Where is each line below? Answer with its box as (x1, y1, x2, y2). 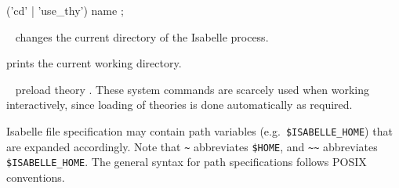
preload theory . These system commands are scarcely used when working (15, 81, 369, 97)
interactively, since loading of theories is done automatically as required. (6, 96, 353, 113)
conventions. (6, 168, 65, 185)
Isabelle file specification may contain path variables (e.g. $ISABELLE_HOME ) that (6, 122, 393, 139)
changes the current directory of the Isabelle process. (15, 28, 269, 45)
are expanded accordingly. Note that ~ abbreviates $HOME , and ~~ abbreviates (6, 138, 378, 154)
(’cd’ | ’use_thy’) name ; (6, 2, 124, 18)
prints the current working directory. (6, 55, 182, 71)
